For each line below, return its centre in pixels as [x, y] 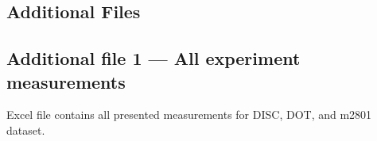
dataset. [26, 130]
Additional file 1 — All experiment [154, 58]
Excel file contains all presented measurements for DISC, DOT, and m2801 [189, 114]
